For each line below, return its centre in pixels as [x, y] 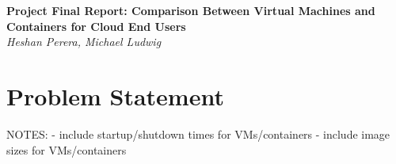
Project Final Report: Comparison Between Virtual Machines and [191, 10]
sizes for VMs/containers [67, 149]
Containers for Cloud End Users [96, 26]
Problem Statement [115, 95]
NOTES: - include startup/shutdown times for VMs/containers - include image [198, 133]
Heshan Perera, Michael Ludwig [84, 42]
